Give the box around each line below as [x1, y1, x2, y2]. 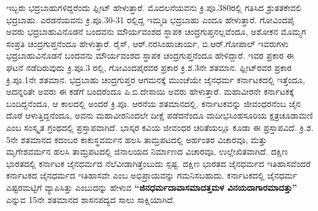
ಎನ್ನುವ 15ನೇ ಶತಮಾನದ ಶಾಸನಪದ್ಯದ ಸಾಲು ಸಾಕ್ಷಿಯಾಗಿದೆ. [6, 193, 175, 205]
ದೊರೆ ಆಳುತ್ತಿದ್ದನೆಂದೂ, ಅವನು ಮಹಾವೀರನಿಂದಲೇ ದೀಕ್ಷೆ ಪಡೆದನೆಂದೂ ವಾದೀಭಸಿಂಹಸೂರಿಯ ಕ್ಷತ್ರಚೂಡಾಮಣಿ [6, 109, 313, 122]
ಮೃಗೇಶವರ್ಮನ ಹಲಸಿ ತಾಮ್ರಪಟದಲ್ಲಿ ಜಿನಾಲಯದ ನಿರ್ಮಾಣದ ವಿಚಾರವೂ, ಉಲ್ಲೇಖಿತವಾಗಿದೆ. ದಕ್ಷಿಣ [6, 145, 288, 158]
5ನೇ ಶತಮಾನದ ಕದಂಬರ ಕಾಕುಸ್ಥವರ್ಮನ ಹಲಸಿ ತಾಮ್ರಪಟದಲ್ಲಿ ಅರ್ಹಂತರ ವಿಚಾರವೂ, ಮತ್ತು [6, 133, 267, 146]
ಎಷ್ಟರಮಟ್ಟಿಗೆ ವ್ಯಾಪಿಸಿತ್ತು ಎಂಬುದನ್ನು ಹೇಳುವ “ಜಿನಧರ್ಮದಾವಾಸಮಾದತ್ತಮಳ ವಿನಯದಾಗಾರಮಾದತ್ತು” [6, 180, 297, 193]
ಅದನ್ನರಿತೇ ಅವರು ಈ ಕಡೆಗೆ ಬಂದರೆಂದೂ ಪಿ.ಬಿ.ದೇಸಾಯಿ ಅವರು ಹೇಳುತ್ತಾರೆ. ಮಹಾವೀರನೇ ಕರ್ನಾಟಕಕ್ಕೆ [6, 85, 294, 98]
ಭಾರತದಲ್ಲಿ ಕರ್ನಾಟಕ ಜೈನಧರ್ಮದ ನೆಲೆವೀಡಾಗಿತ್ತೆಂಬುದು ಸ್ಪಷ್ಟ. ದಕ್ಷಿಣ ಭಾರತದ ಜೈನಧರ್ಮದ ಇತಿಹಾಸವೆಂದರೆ [6, 157, 311, 169]
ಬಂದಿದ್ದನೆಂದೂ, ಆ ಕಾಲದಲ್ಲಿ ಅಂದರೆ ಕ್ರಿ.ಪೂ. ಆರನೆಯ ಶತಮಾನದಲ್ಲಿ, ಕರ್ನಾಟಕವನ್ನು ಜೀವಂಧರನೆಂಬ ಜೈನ [6, 97, 301, 109]
